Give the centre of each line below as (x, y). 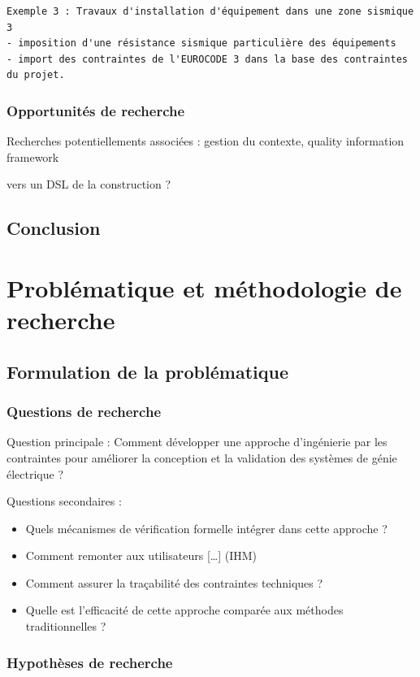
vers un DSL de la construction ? (89, 184)
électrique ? (35, 473)
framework (33, 156)
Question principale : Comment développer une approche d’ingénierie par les (197, 442)
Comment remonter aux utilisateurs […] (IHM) (141, 555)
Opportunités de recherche (96, 110)
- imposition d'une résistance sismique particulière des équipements (201, 43)
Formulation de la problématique (147, 371)
